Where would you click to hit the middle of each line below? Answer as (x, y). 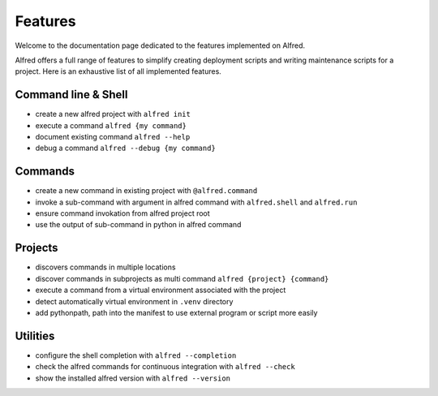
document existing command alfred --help (113, 137)
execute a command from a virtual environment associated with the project (161, 290)
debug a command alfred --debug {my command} (126, 148)
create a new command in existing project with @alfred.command (146, 191)
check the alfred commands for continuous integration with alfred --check (165, 367)
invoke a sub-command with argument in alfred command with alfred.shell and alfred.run (196, 202)
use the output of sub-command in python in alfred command (138, 225)
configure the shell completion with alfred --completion (136, 355)
